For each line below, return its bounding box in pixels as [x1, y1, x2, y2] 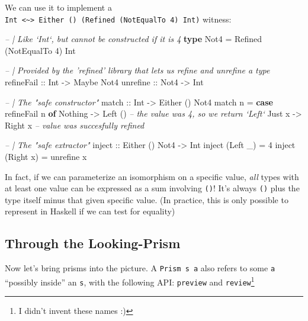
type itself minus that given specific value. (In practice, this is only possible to [5, 193, 288, 206]
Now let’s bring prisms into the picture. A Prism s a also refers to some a [5, 262, 275, 274]
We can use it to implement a [5, 1, 112, 13]
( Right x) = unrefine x [5, 150, 87, 162]
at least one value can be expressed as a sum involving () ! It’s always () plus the [5, 182, 300, 194]
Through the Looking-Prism [5, 234, 181, 252]
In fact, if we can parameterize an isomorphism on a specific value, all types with [5, 170, 299, 182]
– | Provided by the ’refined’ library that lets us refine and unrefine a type [5, 64, 270, 76]
